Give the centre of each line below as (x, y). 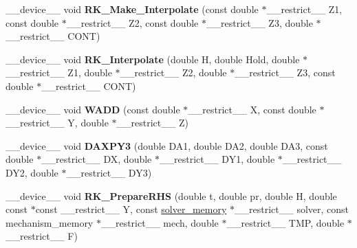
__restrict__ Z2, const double (132, 22)
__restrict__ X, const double (252, 109)
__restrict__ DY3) (109, 172)
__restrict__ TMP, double (285, 222)
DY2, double (32, 172)
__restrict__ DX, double (97, 159)
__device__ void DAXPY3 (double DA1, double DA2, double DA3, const (167, 145)
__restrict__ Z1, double (59, 72)
